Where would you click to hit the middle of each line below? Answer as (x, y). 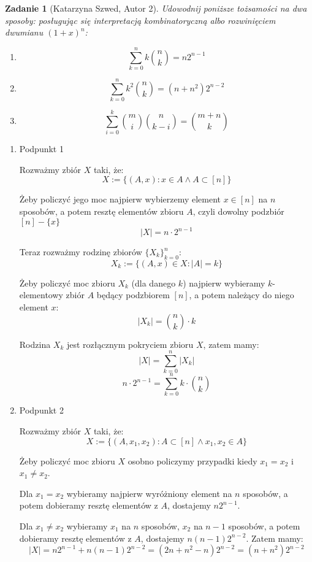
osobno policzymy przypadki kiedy (192, 460)
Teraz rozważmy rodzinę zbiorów (81, 252)
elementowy (41, 295)
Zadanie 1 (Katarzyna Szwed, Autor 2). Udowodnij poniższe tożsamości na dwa (156, 8)
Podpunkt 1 (41, 149)
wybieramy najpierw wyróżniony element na (149, 493)
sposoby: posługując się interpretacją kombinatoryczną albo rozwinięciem (140, 20)
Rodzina (35, 344)
